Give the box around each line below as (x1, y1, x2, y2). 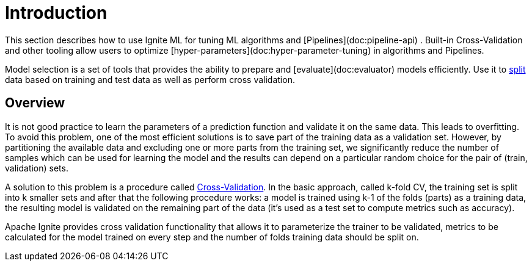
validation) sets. (5, 162, 68, 173)
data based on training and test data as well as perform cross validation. (5, 74, 295, 85)
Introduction (5, 2, 107, 23)
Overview (5, 95, 65, 111)
